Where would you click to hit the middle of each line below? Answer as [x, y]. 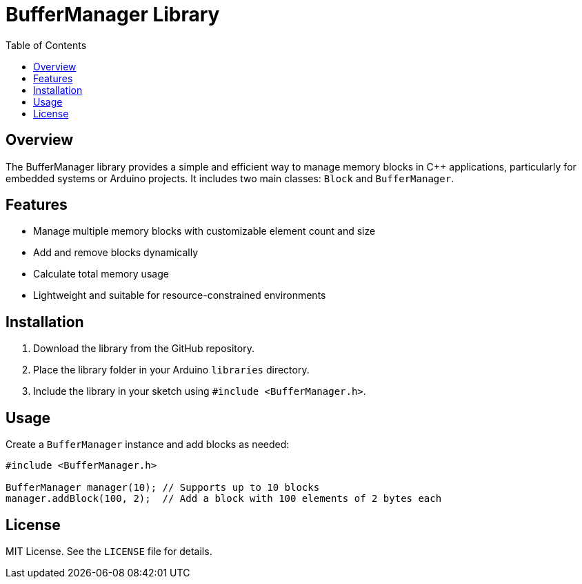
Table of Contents [46, 45]
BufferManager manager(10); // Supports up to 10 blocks [163, 488]
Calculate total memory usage [101, 274]
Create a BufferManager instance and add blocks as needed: [148, 445]
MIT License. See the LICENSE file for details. [109, 551]
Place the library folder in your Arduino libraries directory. [171, 370]
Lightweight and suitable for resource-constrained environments [180, 295]
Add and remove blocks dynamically [116, 253]
